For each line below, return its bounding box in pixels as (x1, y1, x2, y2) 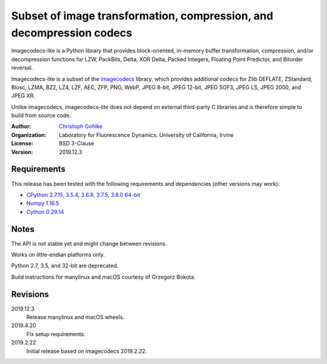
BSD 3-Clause (59, 140, 94, 147)
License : (11, 140, 33, 147)
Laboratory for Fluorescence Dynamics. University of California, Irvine (59, 131, 234, 139)
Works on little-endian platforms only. (11, 251, 105, 259)
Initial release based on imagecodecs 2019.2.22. (26, 347, 147, 354)
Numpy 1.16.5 (26, 200, 59, 207)
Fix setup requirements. (26, 330, 86, 337)
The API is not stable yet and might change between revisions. (11, 240, 167, 247)
